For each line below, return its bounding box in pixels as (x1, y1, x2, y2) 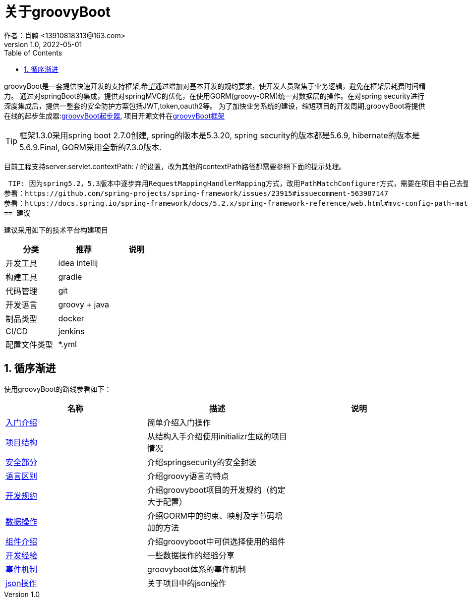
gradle (58, 271, 82, 282)
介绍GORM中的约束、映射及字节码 (147, 510, 275, 521)
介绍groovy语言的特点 (147, 471, 229, 481)
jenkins (58, 326, 85, 336)
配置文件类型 (5, 339, 54, 350)
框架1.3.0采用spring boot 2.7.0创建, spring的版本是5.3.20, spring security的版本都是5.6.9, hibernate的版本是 (19, 130, 420, 140)
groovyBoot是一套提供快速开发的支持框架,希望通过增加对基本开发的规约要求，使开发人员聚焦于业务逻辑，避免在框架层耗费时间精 (4, 81, 426, 90)
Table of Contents (4, 48, 62, 57)
